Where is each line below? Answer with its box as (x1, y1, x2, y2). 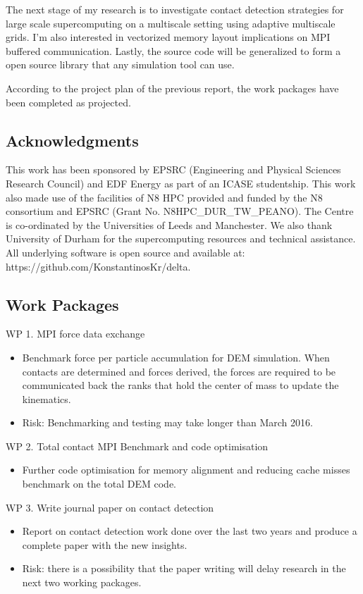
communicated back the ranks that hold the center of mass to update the (22, 378, 339, 392)
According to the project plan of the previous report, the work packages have (6, 80, 339, 95)
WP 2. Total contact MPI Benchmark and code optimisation (6, 438, 269, 453)
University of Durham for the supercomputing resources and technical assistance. (6, 231, 356, 246)
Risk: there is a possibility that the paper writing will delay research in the (22, 561, 346, 576)
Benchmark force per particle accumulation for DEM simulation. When (22, 349, 330, 364)
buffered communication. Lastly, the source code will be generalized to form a (6, 43, 341, 58)
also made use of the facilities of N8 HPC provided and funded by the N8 (6, 190, 323, 204)
